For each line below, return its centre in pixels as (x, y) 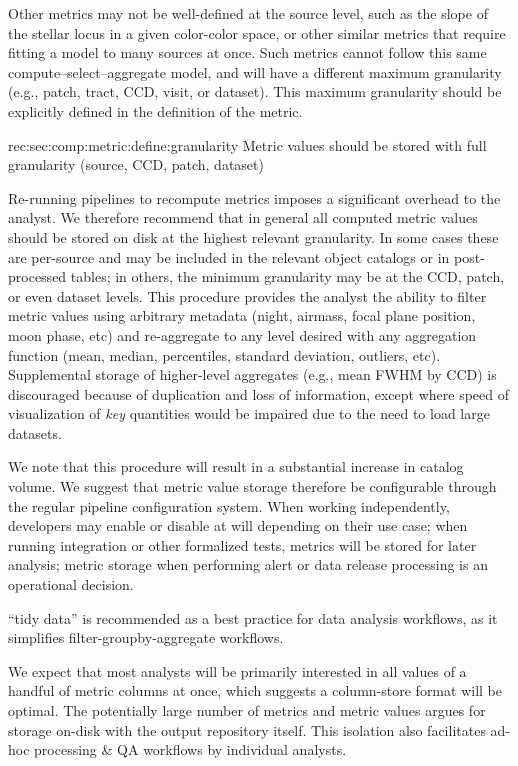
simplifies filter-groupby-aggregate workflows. (146, 637)
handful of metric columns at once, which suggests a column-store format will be (255, 690)
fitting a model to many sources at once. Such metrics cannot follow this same (247, 52)
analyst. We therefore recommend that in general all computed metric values (243, 217)
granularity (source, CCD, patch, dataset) (136, 164)
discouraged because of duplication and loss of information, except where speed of (259, 393)
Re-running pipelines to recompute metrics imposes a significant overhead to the (254, 197)
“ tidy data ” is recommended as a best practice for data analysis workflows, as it (253, 617)
